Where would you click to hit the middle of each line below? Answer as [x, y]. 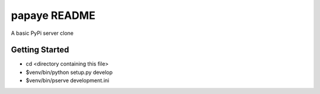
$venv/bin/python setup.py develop [69, 72]
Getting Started [40, 50]
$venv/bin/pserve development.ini [68, 80]
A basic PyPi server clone [42, 33]
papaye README [53, 15]
